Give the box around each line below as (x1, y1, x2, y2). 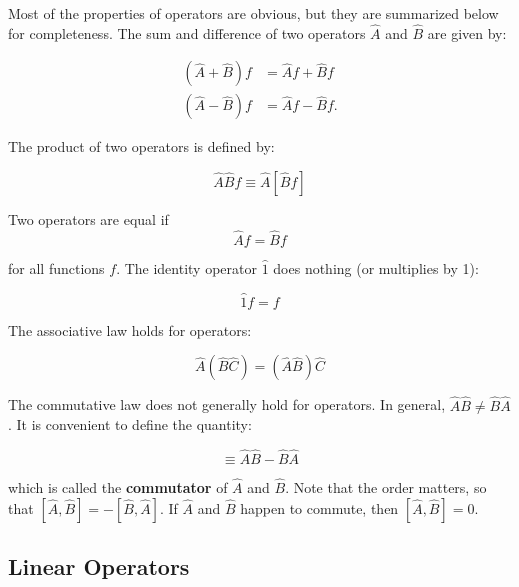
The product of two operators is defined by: (8, 136, 275, 157)
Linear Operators (8, 551, 190, 582)
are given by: (427, 22, 507, 43)
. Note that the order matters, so (285, 477, 487, 498)
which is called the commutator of (8, 477, 228, 498)
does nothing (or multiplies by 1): (273, 257, 479, 278)
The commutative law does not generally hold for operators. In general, (8, 394, 446, 415)
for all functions (8, 257, 105, 278)
